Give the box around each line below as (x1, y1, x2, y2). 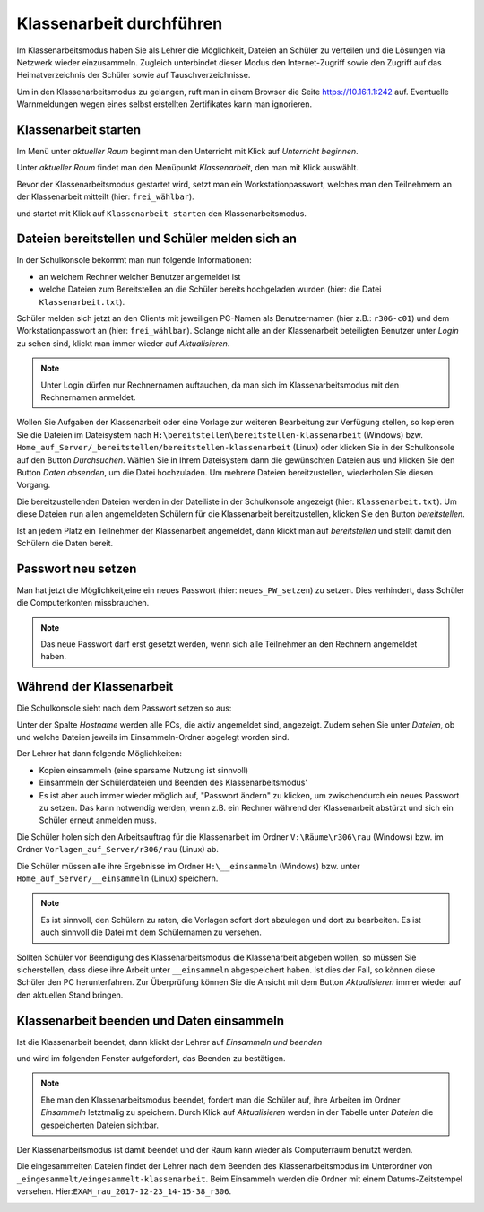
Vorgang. (16, 480, 51, 491)
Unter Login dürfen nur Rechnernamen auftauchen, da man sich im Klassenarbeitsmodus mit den (40, 379, 399, 390)
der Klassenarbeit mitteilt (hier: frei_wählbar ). (16, 191, 194, 202)
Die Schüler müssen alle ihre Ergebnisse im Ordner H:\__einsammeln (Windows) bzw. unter (16, 860, 360, 871)
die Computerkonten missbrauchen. (16, 597, 150, 608)
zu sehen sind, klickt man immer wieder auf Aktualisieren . (16, 337, 230, 349)
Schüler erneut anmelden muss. (39, 815, 157, 825)
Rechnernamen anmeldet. (40, 392, 136, 403)
